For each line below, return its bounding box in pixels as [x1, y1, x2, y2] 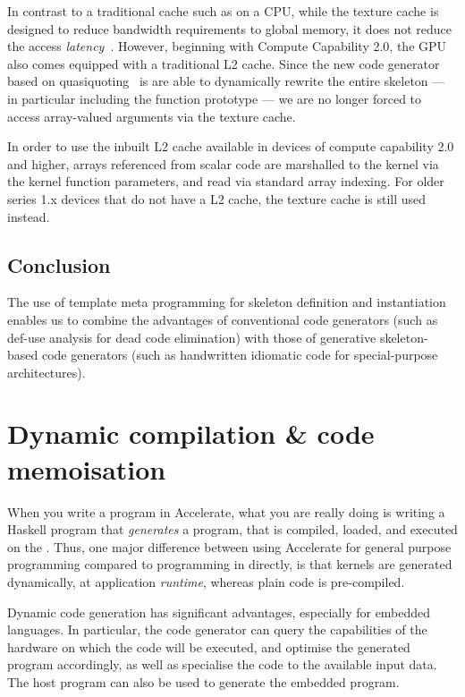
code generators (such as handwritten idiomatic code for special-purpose [41, 345, 438, 364]
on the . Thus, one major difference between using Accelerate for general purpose [7, 537, 452, 556]
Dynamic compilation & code [7, 415, 375, 452]
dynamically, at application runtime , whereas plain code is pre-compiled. [7, 572, 405, 591]
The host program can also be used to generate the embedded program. [7, 672, 400, 691]
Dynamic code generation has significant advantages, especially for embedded [7, 602, 431, 621]
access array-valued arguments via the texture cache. [7, 106, 296, 125]
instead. [7, 207, 50, 225]
